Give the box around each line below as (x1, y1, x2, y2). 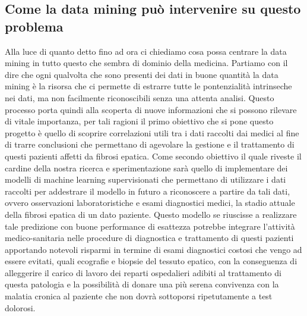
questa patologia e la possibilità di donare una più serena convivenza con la (5, 278, 279, 290)
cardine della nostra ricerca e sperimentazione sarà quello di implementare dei (5, 161, 288, 174)
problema (5, 17, 64, 35)
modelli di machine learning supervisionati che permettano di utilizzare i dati (5, 173, 286, 186)
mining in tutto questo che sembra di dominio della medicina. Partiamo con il (5, 57, 288, 69)
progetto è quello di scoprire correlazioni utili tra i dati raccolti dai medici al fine (5, 126, 299, 139)
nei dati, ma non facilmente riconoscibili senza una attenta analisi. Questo (5, 91, 274, 104)
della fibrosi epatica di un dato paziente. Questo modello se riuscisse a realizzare (5, 208, 297, 220)
